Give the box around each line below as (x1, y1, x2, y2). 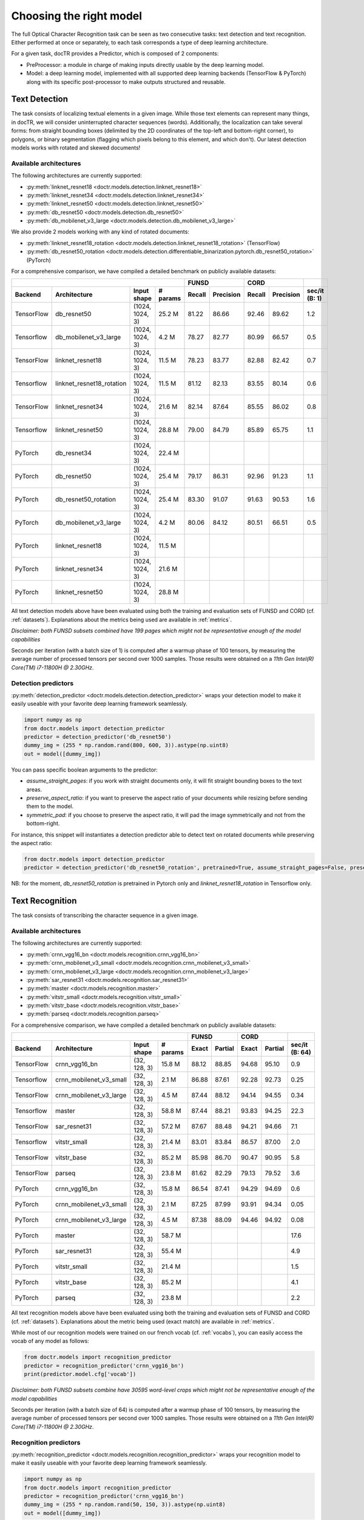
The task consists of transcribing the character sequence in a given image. (11, 912, 198, 919)
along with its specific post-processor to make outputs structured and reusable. (26, 78, 226, 85)
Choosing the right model (11, 9, 143, 22)
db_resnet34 (55, 449, 92, 457)
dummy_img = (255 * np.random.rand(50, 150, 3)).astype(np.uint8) (24, 1501, 226, 1508)
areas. (26, 786, 42, 793)
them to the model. (26, 803, 74, 810)
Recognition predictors (11, 1438, 81, 1446)
